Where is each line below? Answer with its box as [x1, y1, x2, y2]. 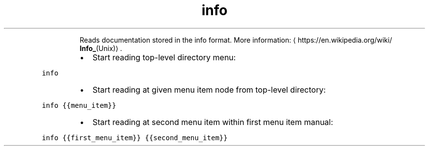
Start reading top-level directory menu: [92, 52, 236, 62]
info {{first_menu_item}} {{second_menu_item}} [42, 133, 228, 142]
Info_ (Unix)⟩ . [79, 44, 122, 52]
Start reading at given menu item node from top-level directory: [92, 84, 326, 95]
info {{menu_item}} [42, 101, 117, 109]
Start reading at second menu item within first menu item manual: [92, 117, 334, 127]
